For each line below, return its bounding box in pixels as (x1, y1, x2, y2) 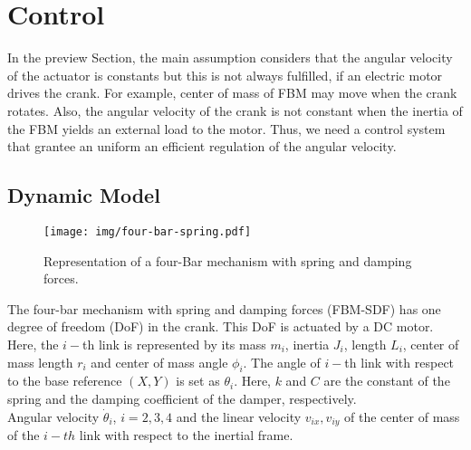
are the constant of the (323, 371, 450, 390)
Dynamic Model (7, 181, 160, 209)
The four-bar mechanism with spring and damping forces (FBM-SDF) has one (7, 299, 441, 318)
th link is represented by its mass (82, 334, 266, 353)
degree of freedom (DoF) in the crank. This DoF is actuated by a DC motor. (7, 317, 434, 336)
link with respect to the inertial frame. (79, 425, 293, 444)
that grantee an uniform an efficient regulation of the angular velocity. (7, 137, 397, 156)
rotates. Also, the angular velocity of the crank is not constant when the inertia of (7, 101, 463, 120)
